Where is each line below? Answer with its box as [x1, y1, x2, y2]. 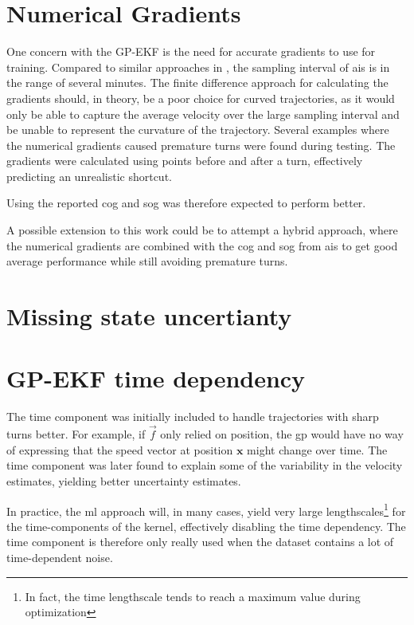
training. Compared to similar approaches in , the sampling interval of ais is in [6, 58, 390, 75]
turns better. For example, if [6, 426, 146, 442]
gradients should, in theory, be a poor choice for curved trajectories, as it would [6, 89, 395, 106]
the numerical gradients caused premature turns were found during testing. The [6, 136, 396, 153]
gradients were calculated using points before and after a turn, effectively [6, 152, 363, 169]
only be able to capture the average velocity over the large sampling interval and [6, 105, 400, 122]
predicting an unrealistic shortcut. [6, 167, 172, 184]
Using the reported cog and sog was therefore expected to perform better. [6, 195, 366, 211]
